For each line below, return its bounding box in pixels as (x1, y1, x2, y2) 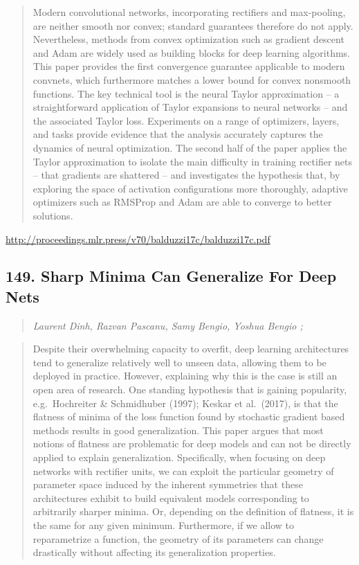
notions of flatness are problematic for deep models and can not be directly (33, 436, 351, 451)
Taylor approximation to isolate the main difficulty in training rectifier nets (33, 154, 353, 168)
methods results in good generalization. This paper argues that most (33, 422, 324, 437)
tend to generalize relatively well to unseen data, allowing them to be (33, 355, 326, 369)
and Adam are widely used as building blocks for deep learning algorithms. (33, 45, 351, 60)
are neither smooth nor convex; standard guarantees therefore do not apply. (33, 18, 353, 33)
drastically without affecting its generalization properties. (33, 545, 276, 559)
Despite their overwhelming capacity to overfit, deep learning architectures (33, 341, 349, 356)
